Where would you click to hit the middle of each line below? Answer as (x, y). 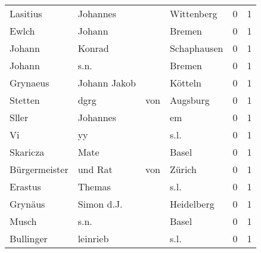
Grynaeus (29, 83)
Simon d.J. (100, 204)
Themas (94, 186)
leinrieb (93, 238)
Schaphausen (196, 48)
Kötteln (185, 83)
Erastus (25, 186)
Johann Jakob (107, 83)
